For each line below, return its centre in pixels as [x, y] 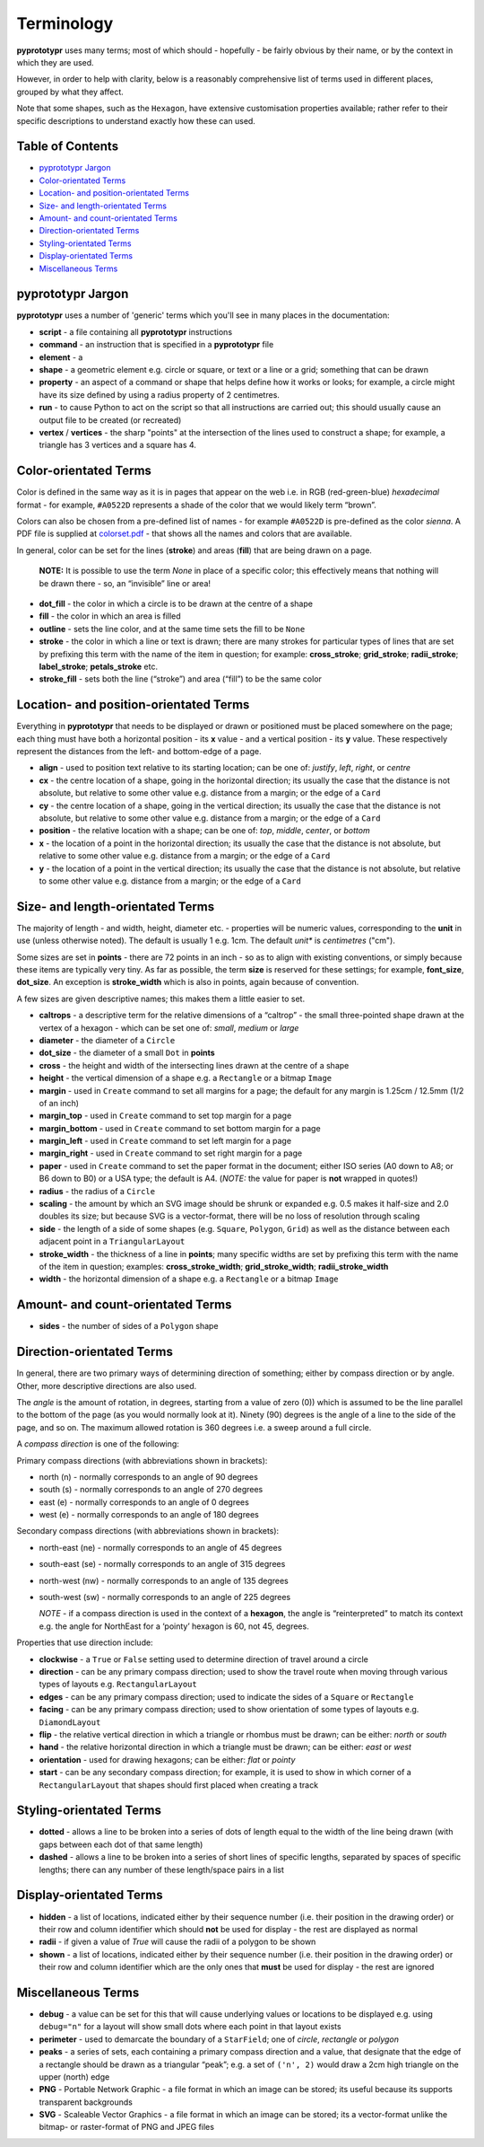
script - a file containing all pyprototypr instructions [136, 331]
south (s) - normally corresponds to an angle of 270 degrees [151, 1490]
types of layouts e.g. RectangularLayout [118, 1685]
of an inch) [59, 1103]
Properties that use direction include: [85, 1642]
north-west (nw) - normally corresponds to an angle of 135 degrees [164, 1580]
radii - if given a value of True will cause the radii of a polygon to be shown [177, 1942]
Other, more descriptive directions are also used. [107, 1386]
